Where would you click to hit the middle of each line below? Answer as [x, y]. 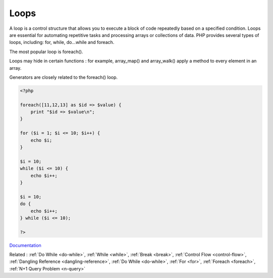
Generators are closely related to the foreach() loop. [64, 77]
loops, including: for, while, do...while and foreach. [62, 42]
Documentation [25, 245]
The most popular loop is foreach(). [46, 52]
